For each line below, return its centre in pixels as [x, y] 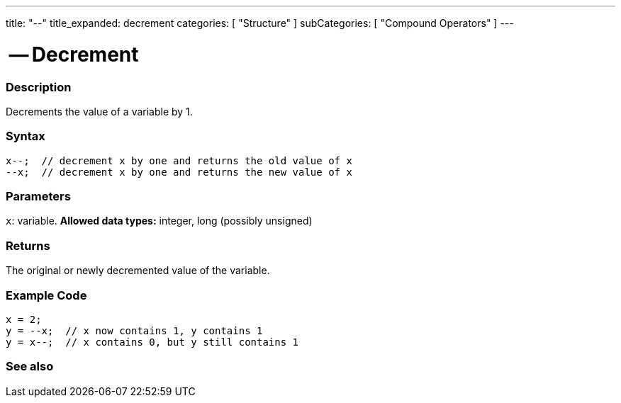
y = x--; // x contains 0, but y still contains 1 [152, 342]
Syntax [26, 136]
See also [30, 367]
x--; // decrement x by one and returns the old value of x [179, 160]
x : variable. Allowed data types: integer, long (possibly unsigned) [159, 221]
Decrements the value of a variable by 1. [99, 111]
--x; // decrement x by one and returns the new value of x [179, 172]
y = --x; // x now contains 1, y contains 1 [134, 330]
